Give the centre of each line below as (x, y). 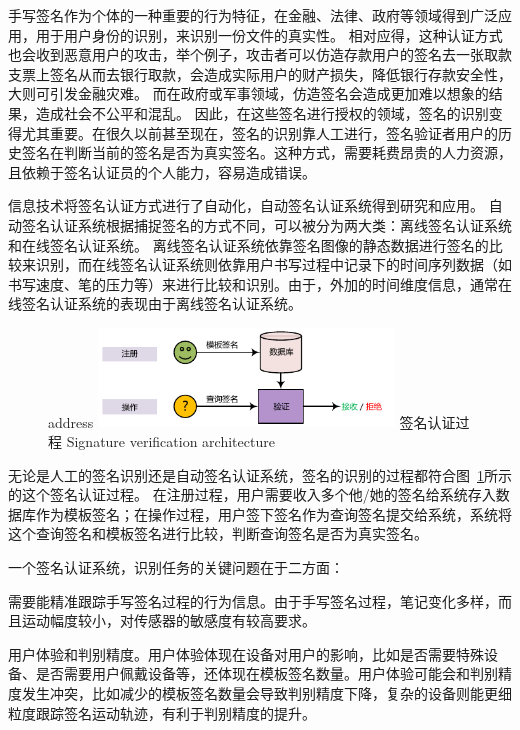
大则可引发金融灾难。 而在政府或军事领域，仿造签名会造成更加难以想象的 (248, 93)
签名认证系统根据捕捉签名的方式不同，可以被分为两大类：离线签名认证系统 (266, 224)
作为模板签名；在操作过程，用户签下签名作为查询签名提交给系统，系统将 (273, 513)
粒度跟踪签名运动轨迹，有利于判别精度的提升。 (162, 712)
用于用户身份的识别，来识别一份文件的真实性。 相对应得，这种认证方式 (269, 34)
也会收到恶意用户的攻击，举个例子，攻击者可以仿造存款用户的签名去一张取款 (260, 54)
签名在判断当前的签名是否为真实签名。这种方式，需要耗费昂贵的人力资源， (266, 152)
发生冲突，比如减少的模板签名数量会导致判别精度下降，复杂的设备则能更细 (266, 693)
